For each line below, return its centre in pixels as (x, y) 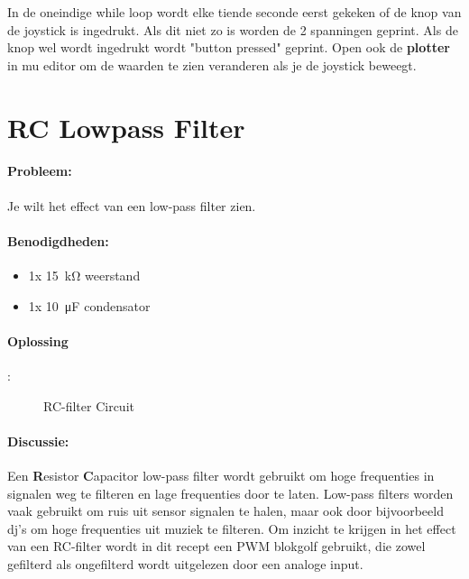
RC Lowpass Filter (126, 127)
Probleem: (40, 171)
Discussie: (38, 441)
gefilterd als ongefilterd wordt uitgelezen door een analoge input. (185, 563)
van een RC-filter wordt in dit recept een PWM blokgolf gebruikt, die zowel (216, 546)
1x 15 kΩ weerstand (84, 275)
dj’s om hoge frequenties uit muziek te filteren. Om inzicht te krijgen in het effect (232, 528)
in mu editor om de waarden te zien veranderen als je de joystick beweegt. (212, 64)
